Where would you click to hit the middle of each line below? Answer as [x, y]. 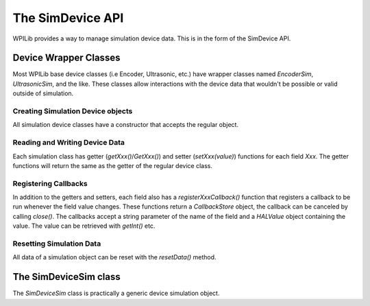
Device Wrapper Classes [66, 58]
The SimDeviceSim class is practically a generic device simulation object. [116, 293]
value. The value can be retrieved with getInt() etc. [84, 226]
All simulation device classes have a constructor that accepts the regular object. [126, 125]
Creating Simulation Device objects [73, 111]
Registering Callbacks [50, 183]
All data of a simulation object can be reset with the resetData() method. [114, 257]
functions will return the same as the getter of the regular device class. [112, 165]
